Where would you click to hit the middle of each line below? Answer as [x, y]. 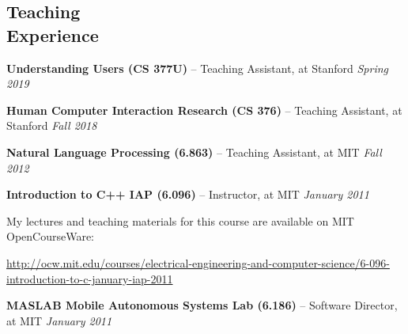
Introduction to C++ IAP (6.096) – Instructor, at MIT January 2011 [188, 194]
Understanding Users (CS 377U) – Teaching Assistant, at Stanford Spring [198, 68]
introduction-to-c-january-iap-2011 [90, 278]
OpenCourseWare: [51, 236]
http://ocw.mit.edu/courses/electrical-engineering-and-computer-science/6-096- [198, 262]
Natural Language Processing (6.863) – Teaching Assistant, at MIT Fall [194, 152]
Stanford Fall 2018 [52, 125]
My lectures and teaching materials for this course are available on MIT [180, 220]
